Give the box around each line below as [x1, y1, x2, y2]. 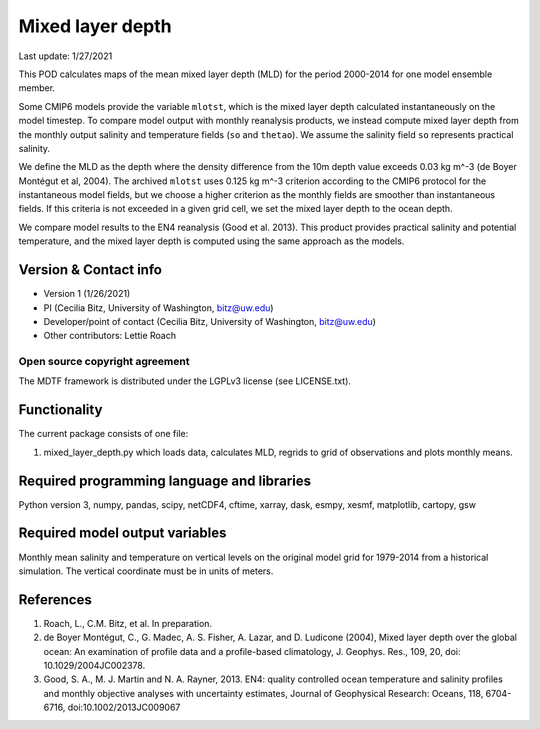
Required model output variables [18, 525, 227, 542]
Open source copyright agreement [18, 355, 190, 369]
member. [18, 82, 55, 94]
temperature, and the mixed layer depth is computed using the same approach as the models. [18, 235, 405, 247]
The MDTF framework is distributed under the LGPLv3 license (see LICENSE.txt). [18, 375, 352, 387]
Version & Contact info [18, 261, 162, 279]
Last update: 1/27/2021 [18, 50, 113, 62]
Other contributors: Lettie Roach [43, 330, 177, 342]
